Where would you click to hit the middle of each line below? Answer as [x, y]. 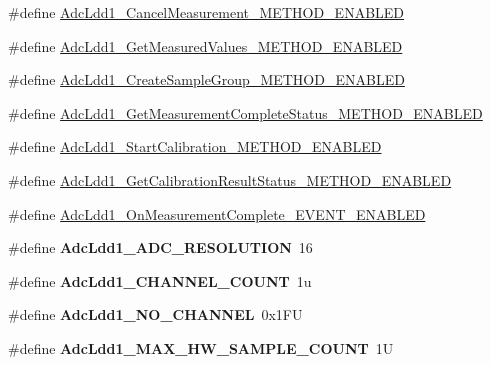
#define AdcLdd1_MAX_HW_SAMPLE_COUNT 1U [201, 347]
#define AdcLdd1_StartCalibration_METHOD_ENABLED [195, 146]
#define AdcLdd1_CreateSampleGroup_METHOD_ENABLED [206, 79]
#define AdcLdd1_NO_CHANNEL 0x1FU [155, 314]
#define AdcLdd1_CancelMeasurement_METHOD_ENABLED [206, 12]
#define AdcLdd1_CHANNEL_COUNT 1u [160, 280]
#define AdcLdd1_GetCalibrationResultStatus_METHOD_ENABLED [230, 179]
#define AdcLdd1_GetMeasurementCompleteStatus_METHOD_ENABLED [245, 112]
